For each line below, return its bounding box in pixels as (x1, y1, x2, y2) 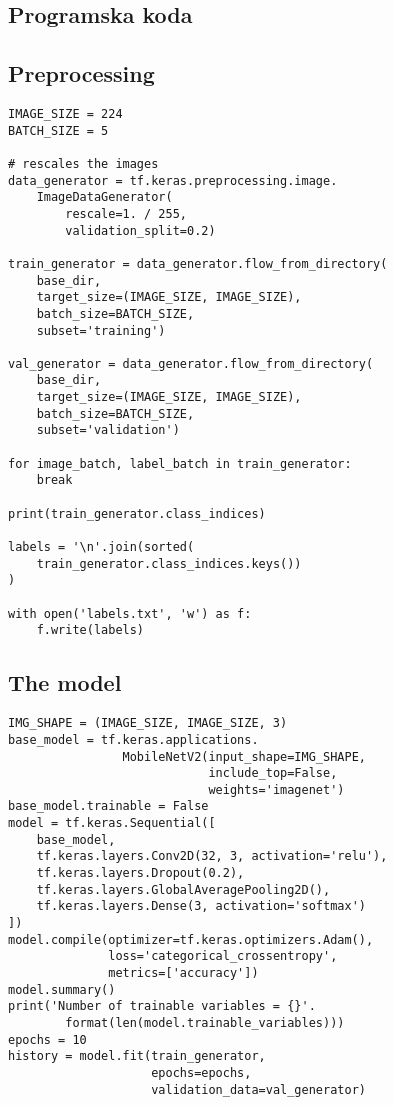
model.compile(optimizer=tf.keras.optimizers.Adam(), (8, 932, 374, 947)
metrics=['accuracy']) (108, 966, 259, 981)
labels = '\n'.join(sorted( (8, 540, 195, 555)
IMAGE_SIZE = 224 (8, 106, 123, 121)
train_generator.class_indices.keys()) (36, 556, 302, 571)
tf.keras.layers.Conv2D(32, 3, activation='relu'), (36, 849, 388, 864)
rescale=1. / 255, (65, 206, 187, 221)
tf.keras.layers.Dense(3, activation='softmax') (36, 899, 366, 914)
